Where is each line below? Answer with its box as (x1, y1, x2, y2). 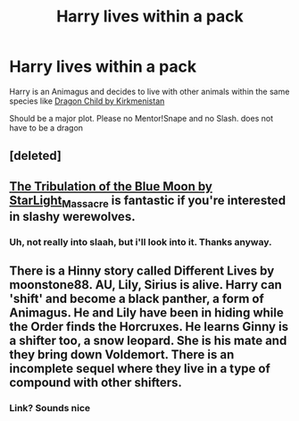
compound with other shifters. (9, 375, 183, 391)
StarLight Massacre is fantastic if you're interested (9, 192, 287, 210)
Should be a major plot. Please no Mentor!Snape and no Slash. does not (9, 113, 274, 123)
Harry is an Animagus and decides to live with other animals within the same (9, 86, 290, 97)
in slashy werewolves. (9, 208, 136, 224)
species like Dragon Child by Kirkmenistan (9, 96, 165, 106)
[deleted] (9, 148, 62, 164)
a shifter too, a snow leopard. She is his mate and (9, 333, 287, 349)
